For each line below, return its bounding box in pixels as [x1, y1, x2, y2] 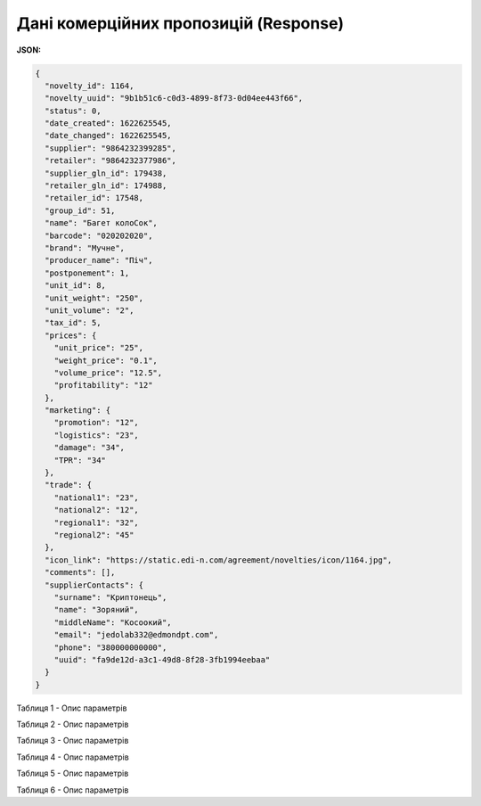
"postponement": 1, [45, 267, 130, 278]
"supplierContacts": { [45, 580, 144, 590]
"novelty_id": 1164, [45, 80, 135, 91]
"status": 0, [45, 105, 102, 116]
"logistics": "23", [53, 430, 140, 440]
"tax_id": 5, [45, 317, 102, 328]
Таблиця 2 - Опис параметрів [16, 719, 129, 730]
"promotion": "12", [53, 417, 140, 428]
